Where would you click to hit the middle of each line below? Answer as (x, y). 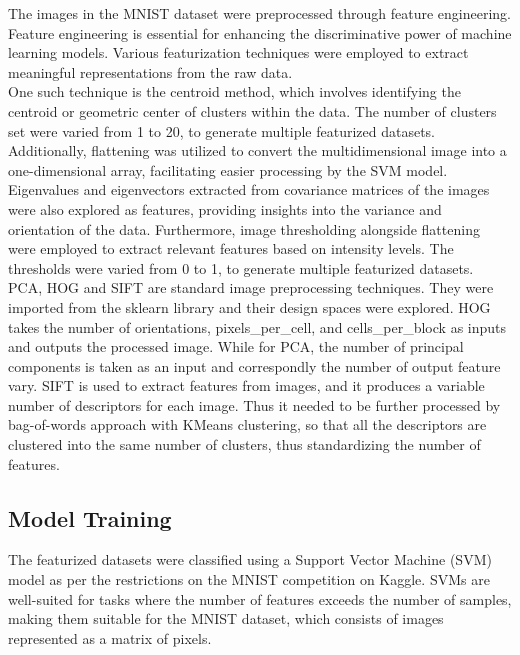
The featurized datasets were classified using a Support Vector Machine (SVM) (250, 559)
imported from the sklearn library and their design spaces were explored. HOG (249, 306)
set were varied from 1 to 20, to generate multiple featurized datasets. (221, 130)
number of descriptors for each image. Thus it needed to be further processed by (254, 404)
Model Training (90, 517)
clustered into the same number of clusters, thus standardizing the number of (244, 444)
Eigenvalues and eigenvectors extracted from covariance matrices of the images (249, 189)
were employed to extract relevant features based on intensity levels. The (231, 248)
